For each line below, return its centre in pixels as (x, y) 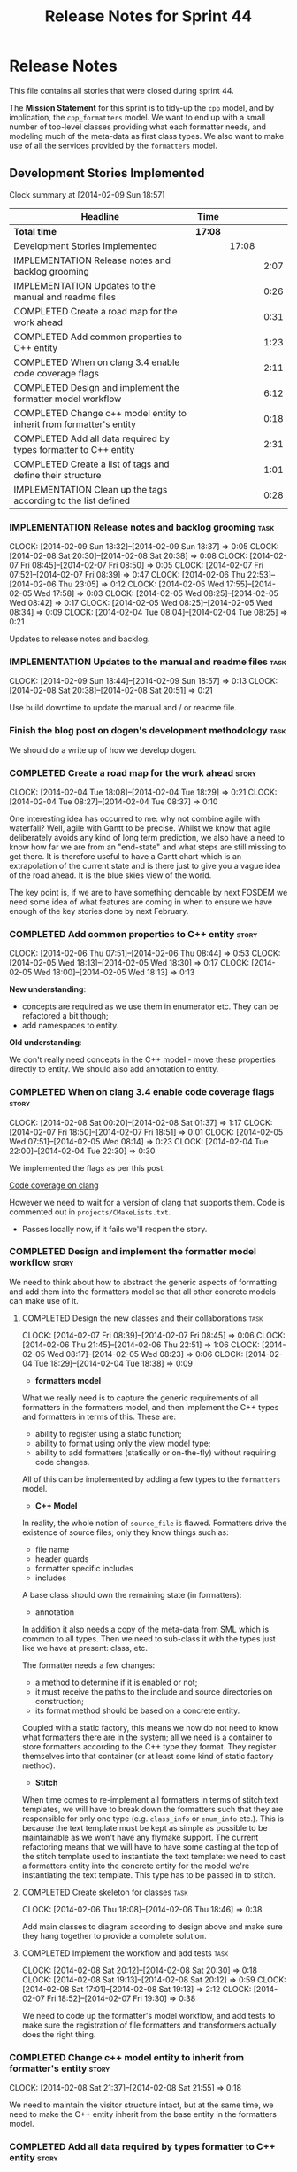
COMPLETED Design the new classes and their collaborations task (142, 1318)
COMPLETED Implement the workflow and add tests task (125, 1953)
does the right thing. (59, 2034)
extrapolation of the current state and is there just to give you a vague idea (145, 865)
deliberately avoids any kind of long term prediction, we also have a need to (147, 837)
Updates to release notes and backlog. (80, 639)
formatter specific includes (84, 1568)
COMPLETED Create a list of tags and (91, 464)
